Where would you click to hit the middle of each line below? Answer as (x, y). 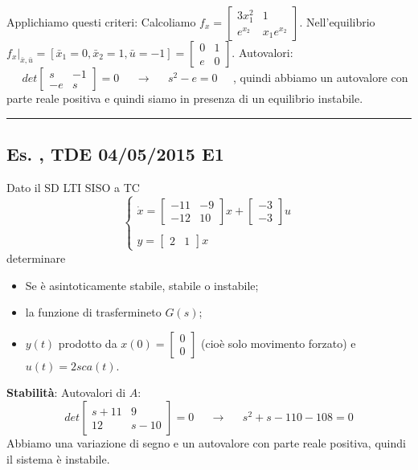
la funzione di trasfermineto (93, 312)
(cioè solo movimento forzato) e (278, 343)
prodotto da (88, 343)
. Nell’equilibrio (337, 22)
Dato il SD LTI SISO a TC (73, 187)
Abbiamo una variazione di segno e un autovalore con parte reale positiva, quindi (206, 442)
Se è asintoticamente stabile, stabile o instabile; (142, 285)
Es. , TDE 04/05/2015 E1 (115, 153)
